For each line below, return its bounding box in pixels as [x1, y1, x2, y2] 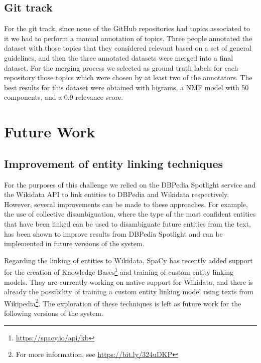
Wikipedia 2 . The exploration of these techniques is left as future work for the [4, 296, 241, 308]
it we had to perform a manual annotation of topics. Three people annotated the [4, 33, 252, 43]
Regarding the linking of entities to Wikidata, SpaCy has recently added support [4, 255, 253, 265]
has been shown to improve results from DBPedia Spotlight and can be [4, 228, 223, 239]
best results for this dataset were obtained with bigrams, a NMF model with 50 [4, 82, 249, 92]
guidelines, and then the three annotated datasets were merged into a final [4, 52, 233, 63]
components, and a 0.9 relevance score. [4, 92, 123, 102]
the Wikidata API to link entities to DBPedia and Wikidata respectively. [4, 189, 229, 200]
